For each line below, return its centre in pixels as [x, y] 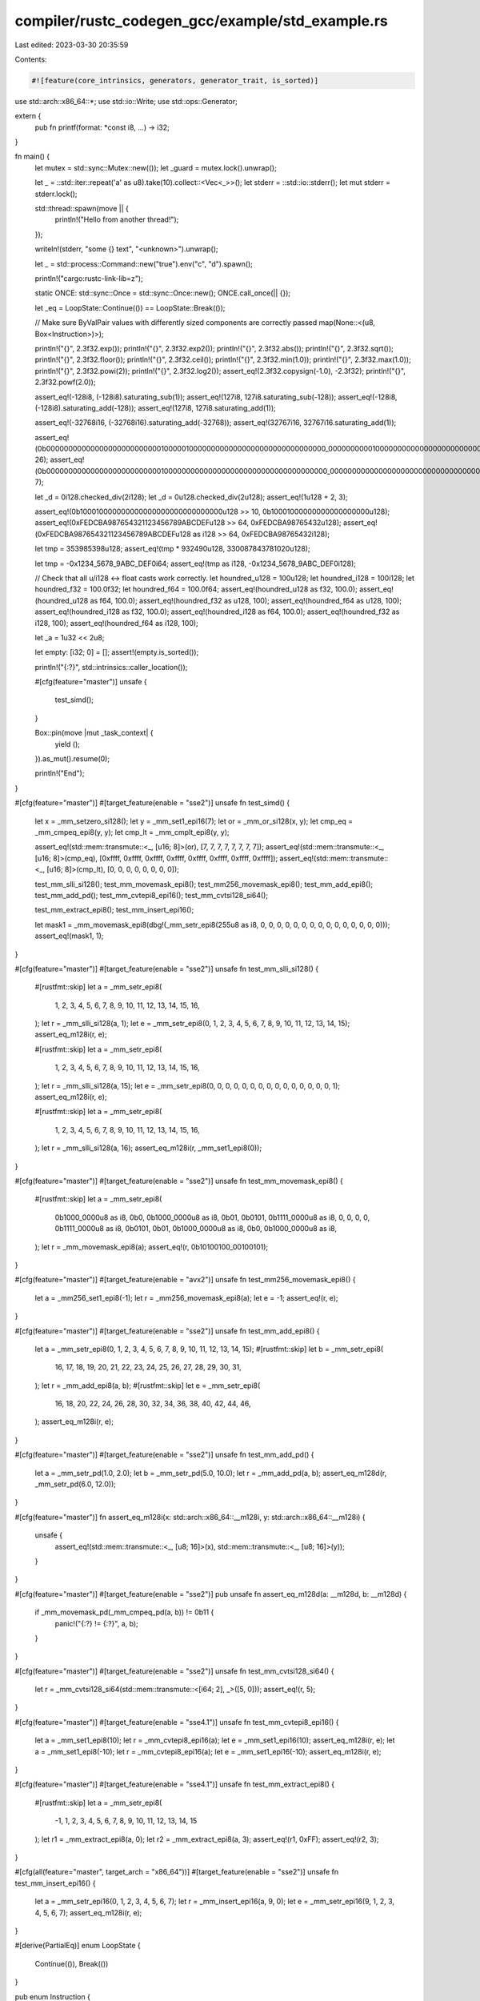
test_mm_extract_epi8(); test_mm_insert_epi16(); [114, 910]
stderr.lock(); [56, 194]
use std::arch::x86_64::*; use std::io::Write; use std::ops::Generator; [126, 101]
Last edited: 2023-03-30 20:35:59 [72, 45]
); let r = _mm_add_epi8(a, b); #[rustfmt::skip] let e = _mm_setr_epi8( [148, 1385]
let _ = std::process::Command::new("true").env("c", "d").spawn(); [144, 263]
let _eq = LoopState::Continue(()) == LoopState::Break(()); [130, 307]
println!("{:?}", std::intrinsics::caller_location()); [111, 667]
